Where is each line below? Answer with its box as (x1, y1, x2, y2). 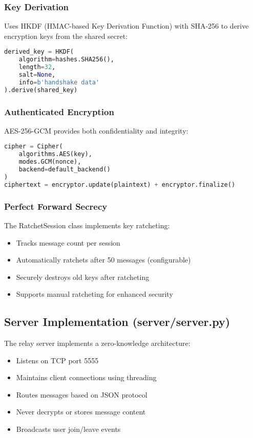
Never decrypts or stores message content (16, 406, 146, 417)
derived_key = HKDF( (4, 48, 74, 56)
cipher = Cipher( (4, 143, 63, 150)
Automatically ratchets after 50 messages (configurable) (16, 254, 191, 265)
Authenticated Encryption (4, 105, 114, 118)
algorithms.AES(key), (18, 150, 92, 158)
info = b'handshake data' (18, 78, 100, 86)
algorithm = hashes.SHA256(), (18, 56, 114, 63)
